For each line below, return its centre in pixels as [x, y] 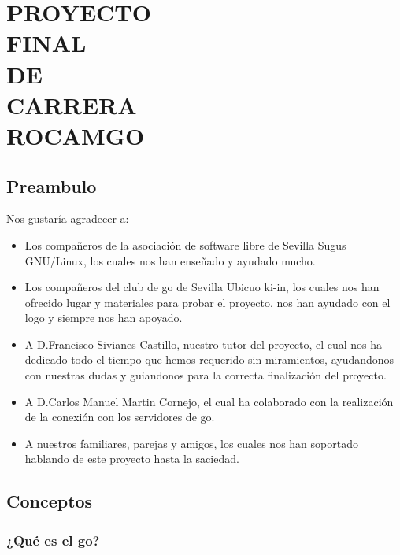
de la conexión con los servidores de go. [120, 417]
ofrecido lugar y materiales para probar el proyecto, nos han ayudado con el [207, 302]
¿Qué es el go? [53, 540]
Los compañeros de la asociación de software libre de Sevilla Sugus [185, 244]
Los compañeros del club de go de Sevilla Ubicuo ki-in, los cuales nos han [202, 287]
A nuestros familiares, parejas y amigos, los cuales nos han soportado [191, 443]
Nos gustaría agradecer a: [68, 218]
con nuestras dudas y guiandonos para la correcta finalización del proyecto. [206, 375]
